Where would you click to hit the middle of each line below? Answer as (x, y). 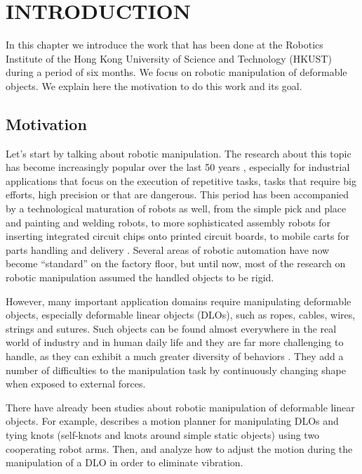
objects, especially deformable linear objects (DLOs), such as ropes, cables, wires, (181, 315)
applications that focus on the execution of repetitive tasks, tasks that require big (181, 180)
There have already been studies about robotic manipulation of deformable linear (180, 407)
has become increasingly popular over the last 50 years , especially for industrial (178, 167)
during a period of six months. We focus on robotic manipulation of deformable (176, 72)
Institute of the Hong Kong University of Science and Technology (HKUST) (169, 58)
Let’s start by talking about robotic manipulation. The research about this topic (179, 153)
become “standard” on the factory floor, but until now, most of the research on (176, 263)
